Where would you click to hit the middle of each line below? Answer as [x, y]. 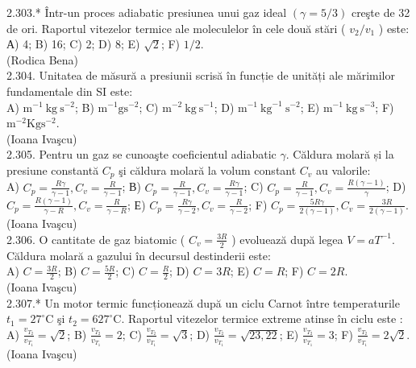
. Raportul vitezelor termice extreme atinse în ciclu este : [262, 318]
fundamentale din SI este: [70, 91]
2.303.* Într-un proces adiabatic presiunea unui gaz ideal [147, 12]
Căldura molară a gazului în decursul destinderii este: [139, 255]
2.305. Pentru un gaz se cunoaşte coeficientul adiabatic [141, 154]
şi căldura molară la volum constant [208, 170]
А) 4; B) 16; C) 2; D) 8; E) [73, 44]
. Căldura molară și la [340, 154]
